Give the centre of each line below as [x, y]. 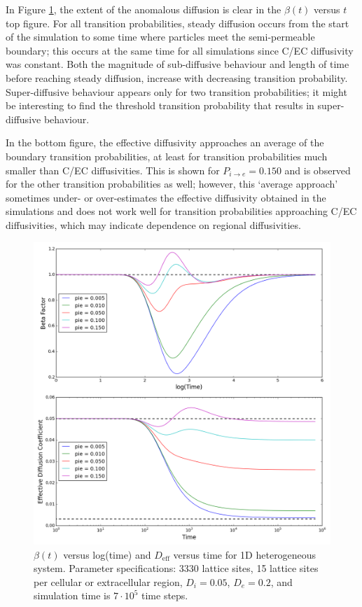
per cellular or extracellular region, [108, 581]
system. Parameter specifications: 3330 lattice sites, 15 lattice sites [176, 568]
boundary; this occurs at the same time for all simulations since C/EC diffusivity [180, 50]
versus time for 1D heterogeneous [245, 554]
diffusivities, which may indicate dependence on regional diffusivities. [153, 224]
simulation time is [72, 595]
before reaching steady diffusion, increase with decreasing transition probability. [177, 77]
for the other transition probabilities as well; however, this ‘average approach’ [172, 184]
